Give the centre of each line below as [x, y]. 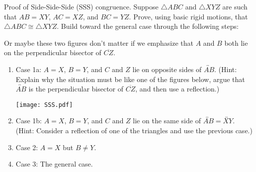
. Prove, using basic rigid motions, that [188, 16]
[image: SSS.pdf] [44, 105]
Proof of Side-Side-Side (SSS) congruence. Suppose [81, 6]
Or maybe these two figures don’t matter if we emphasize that [99, 43]
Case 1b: [29, 121]
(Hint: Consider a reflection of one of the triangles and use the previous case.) [134, 130]
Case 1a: [29, 69]
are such [235, 6]
